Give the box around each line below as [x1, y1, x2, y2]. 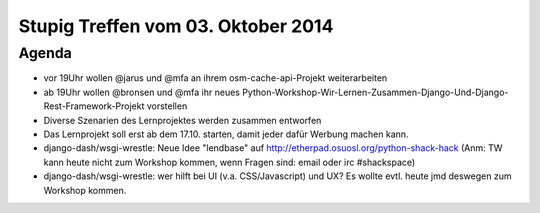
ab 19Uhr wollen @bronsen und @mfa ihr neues [43, 86, 240, 98]
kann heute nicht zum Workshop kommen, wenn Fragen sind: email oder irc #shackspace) [43, 156, 416, 168]
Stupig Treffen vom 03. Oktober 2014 [18, 15, 334, 37]
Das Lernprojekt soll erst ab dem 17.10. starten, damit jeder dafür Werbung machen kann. [43, 128, 409, 140]
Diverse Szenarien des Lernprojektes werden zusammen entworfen [43, 114, 322, 126]
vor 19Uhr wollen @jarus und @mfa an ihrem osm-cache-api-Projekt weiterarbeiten [43, 72, 388, 84]
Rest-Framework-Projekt [43, 100, 145, 112]
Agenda [18, 44, 72, 62]
